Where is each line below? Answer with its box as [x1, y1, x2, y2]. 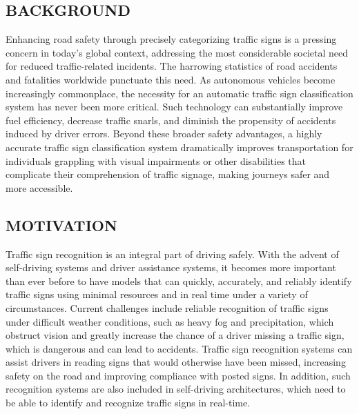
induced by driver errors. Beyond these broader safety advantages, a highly [6, 126, 322, 141]
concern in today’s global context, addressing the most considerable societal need [6, 45, 349, 59]
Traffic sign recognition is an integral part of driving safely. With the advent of [6, 246, 339, 261]
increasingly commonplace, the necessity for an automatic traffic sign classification [6, 86, 353, 100]
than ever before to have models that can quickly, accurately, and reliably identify [6, 273, 352, 288]
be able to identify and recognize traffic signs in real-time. [6, 395, 251, 410]
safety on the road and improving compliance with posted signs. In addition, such [6, 368, 351, 382]
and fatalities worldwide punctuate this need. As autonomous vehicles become [6, 72, 336, 86]
